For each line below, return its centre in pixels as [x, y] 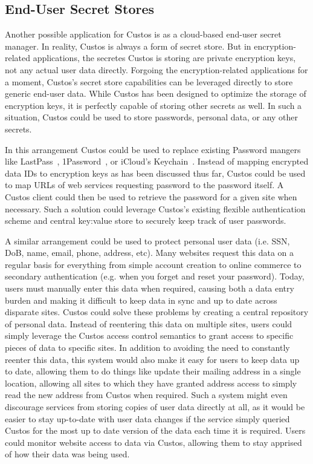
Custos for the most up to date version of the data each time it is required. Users [155, 430]
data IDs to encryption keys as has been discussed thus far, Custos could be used [155, 173]
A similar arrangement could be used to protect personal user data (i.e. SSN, [147, 240]
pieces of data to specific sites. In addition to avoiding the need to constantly [147, 348]
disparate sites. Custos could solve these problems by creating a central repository [157, 312]
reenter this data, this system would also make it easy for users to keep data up [152, 359]
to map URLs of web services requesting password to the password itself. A [144, 185]
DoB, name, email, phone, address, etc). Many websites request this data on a [150, 253]
